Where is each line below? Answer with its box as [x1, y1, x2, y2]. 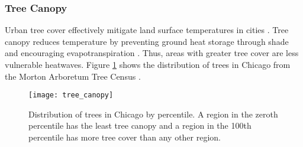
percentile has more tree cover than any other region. [28, 131, 221, 143]
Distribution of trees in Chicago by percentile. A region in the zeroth [28, 107, 278, 120]
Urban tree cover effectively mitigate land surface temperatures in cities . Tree [5, 24, 289, 36]
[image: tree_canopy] [28, 91, 114, 100]
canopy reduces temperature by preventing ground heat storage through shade [5, 35, 289, 47]
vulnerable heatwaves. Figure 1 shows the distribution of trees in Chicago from [5, 58, 291, 70]
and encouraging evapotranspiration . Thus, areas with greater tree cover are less [5, 47, 299, 59]
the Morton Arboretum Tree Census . [5, 70, 141, 82]
